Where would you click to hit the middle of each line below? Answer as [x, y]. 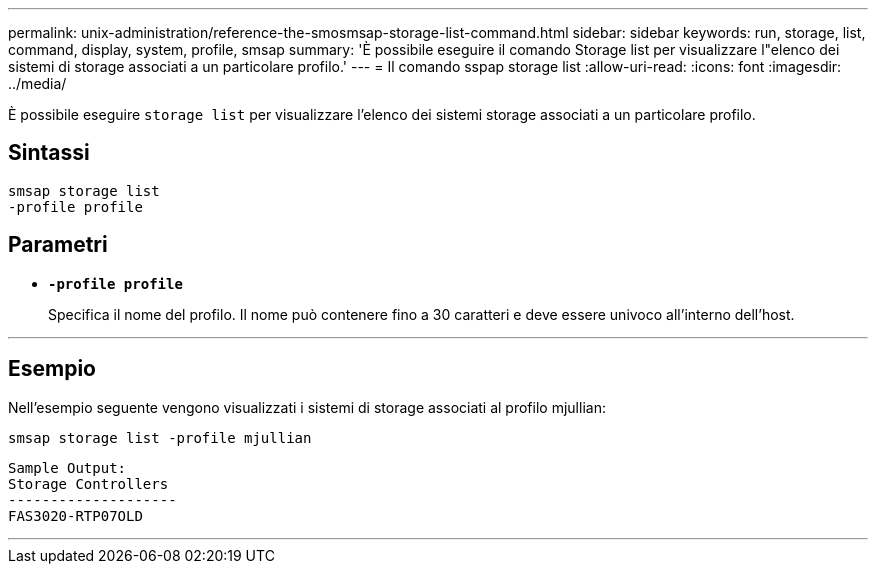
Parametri [58, 245]
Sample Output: [67, 467]
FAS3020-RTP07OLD [75, 515]
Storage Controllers [88, 483]
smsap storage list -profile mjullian [160, 437]
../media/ [37, 83]
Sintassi [49, 153]
